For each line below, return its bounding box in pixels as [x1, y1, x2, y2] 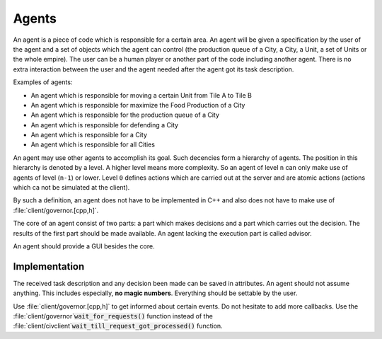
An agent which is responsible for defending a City [30, 120, 179, 129]
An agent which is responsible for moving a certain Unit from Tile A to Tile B [30, 91, 253, 99]
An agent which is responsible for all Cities [30, 140, 156, 149]
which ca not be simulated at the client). [13, 183, 130, 192]
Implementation [13, 260, 85, 272]
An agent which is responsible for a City [30, 131, 148, 139]
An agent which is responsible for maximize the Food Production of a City [30, 100, 245, 109]
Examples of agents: [13, 78, 73, 86]
